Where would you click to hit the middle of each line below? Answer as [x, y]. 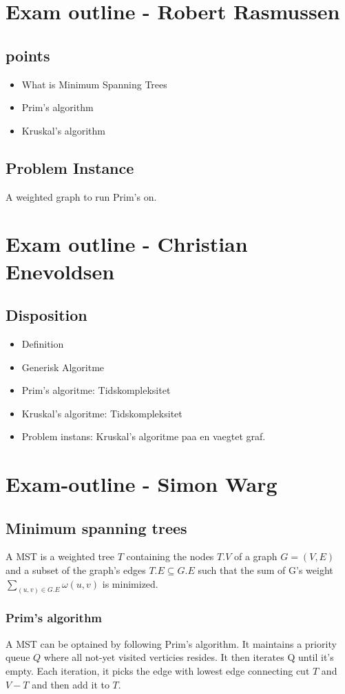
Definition [43, 343]
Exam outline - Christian [127, 244]
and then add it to [71, 684]
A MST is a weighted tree [60, 556]
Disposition [46, 315]
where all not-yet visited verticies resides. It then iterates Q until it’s [189, 657]
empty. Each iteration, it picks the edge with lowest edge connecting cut [158, 670]
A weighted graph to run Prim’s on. [81, 196]
